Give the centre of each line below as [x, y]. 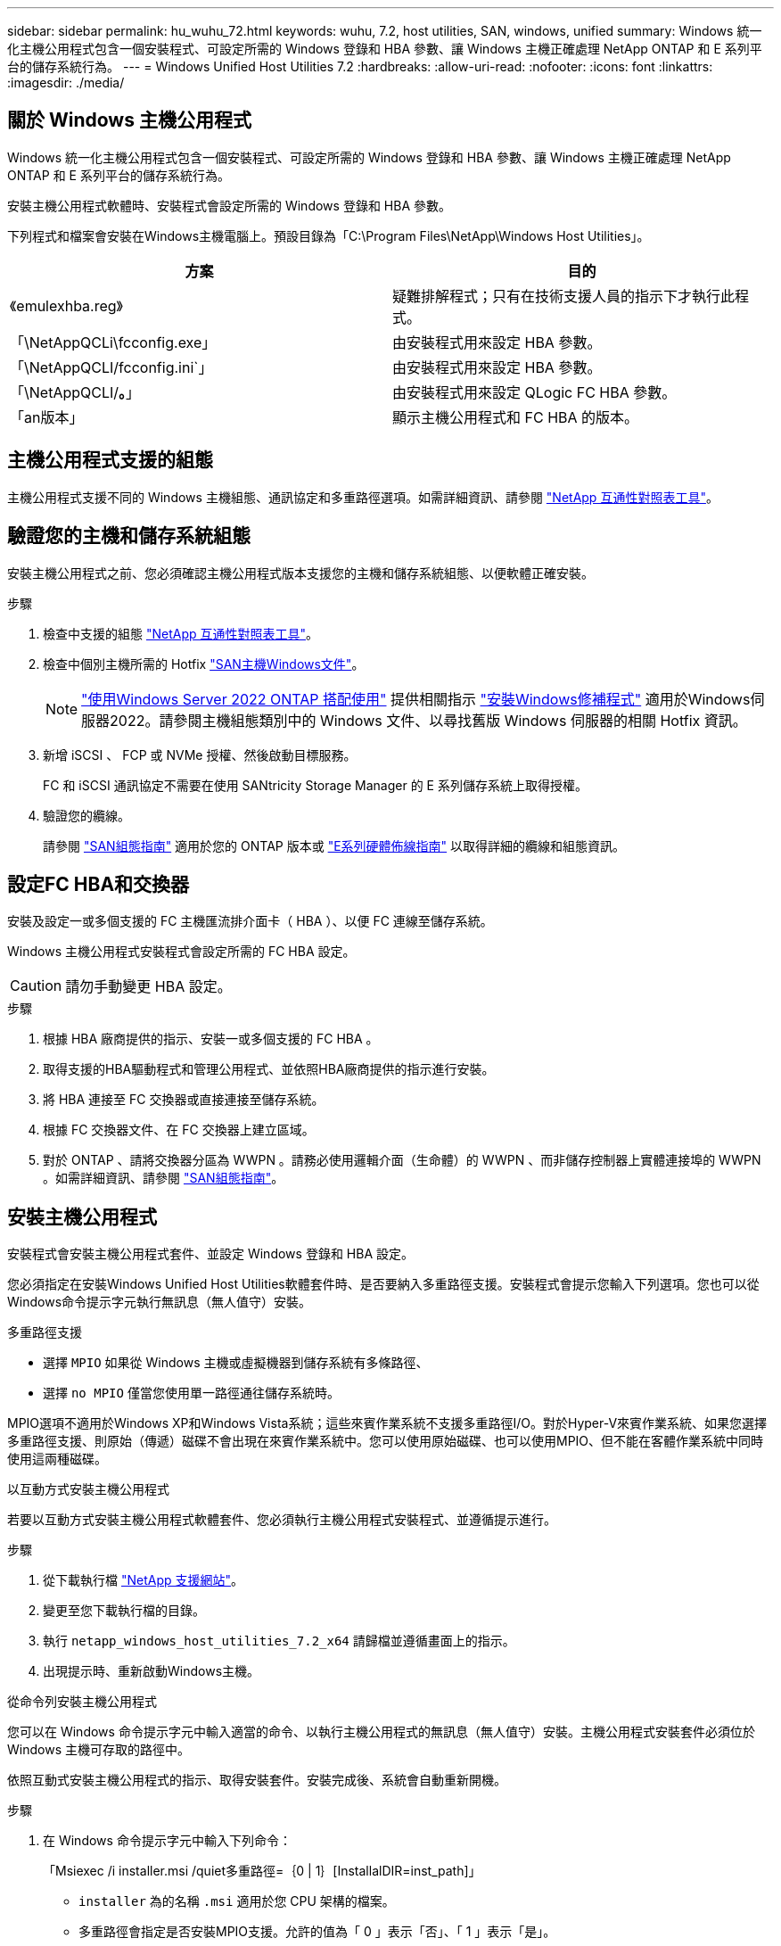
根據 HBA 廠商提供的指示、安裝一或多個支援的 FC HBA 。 [211, 1039]
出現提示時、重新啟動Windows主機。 [152, 1671]
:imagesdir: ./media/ [66, 82]
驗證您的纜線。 [86, 815]
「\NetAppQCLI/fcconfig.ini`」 [111, 367]
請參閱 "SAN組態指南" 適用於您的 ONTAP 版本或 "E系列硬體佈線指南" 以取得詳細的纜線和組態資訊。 [334, 845]
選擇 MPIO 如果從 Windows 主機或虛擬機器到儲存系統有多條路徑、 [236, 1363]
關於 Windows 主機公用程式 [129, 120]
